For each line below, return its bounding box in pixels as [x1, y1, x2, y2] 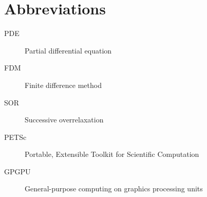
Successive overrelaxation [25, 114, 104, 125]
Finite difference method [25, 79, 102, 90]
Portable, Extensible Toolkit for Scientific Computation [25, 149, 199, 159]
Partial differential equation [25, 45, 112, 56]
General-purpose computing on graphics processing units [25, 183, 203, 194]
